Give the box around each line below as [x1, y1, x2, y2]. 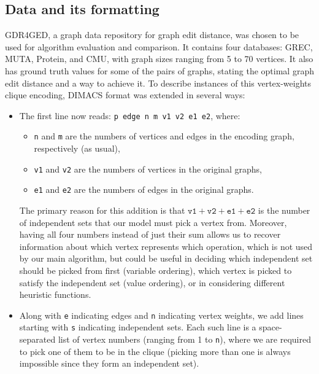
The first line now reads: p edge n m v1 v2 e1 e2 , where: [19, 109, 240, 122]
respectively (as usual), [34, 142, 120, 155]
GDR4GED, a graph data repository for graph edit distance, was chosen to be [5, 28, 299, 41]
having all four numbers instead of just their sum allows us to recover [19, 228, 281, 241]
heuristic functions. [19, 288, 91, 301]
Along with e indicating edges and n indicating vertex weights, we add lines [19, 308, 304, 321]
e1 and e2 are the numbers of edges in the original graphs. [34, 183, 254, 196]
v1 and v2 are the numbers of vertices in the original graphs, [34, 162, 262, 175]
